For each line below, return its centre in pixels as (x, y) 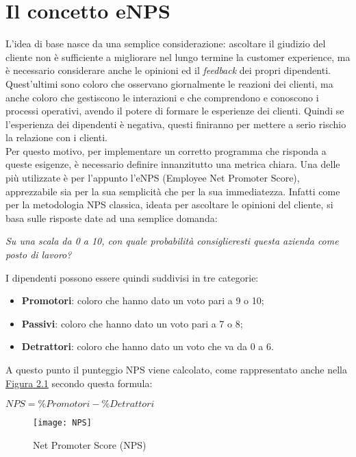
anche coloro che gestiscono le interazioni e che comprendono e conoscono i (162, 97)
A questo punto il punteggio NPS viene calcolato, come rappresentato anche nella (176, 369)
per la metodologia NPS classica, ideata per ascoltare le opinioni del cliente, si (169, 205)
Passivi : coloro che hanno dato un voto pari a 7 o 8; (132, 323)
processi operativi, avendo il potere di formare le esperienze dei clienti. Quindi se (175, 111)
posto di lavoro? (39, 255)
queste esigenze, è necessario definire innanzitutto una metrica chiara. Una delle (173, 164)
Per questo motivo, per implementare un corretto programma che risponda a (166, 150)
